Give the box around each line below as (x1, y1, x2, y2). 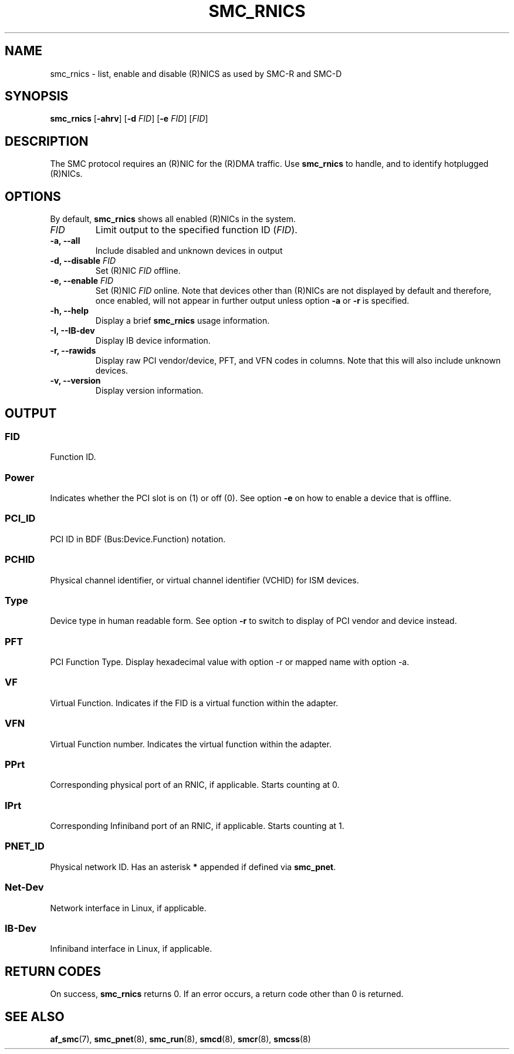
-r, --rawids (50, 345, 96, 356)
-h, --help (50, 306, 89, 316)
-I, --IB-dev (50, 325, 95, 336)
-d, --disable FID (50, 256, 116, 266)
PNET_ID (5, 840, 45, 852)
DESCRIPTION (5, 133, 89, 149)
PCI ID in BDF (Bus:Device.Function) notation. (50, 533, 226, 544)
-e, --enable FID (50, 276, 114, 286)
